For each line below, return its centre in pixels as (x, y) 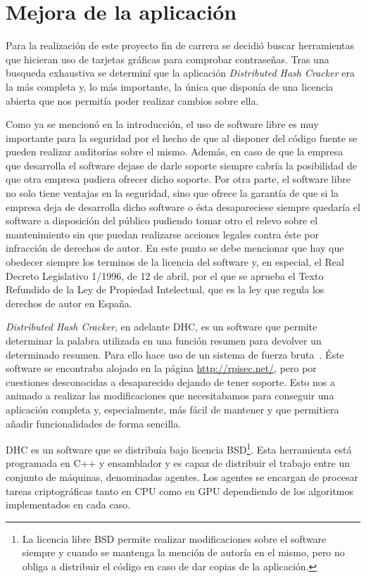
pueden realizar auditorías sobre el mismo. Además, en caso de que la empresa (175, 152)
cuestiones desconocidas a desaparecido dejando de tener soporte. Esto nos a (170, 381)
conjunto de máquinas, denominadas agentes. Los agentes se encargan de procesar (182, 477)
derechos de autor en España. (69, 303)
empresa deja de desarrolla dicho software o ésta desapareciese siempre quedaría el (183, 206)
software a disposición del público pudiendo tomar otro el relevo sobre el (162, 220)
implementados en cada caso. (68, 505)
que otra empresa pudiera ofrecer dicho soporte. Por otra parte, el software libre (178, 179)
